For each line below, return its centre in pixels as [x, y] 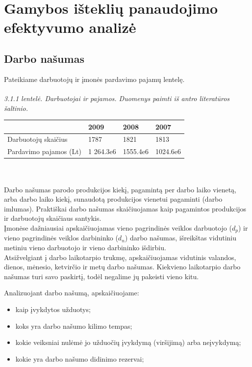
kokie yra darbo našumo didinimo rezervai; [80, 358]
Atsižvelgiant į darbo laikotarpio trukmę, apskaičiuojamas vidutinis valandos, [120, 257]
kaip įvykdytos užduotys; [53, 309]
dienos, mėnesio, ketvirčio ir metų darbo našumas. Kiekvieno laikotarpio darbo [122, 267]
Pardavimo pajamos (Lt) [45, 151]
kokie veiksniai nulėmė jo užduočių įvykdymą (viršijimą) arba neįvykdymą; [128, 342]
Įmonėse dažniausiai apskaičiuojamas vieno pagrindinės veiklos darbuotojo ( [118, 227]
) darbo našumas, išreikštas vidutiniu [181, 238]
